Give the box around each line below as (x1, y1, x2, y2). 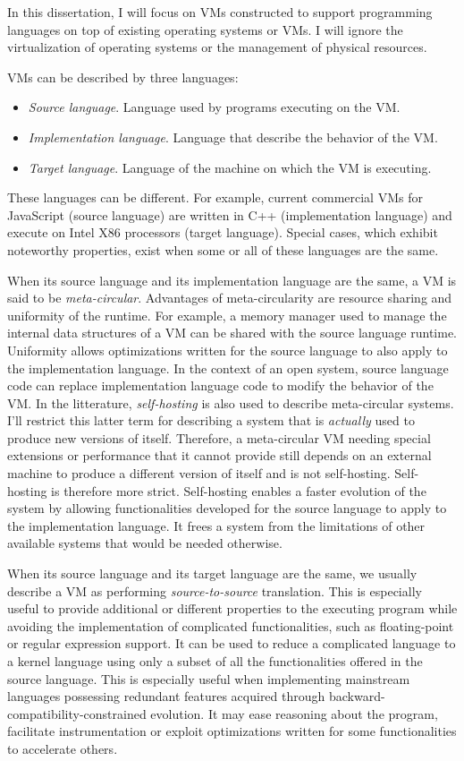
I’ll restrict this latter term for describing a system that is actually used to (7, 411, 415, 430)
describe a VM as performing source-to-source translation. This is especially (7, 581, 422, 600)
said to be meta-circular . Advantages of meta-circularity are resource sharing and (7, 288, 452, 307)
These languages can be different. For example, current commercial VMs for (7, 188, 423, 207)
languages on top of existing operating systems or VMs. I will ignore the (7, 20, 403, 38)
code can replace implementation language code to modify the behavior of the (7, 376, 434, 395)
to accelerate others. (7, 739, 118, 757)
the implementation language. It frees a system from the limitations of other (7, 516, 426, 534)
